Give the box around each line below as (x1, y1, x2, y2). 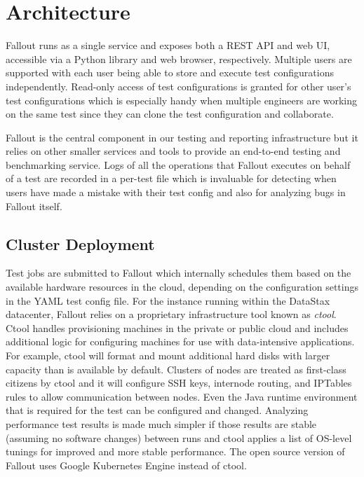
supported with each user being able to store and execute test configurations (6, 65, 334, 80)
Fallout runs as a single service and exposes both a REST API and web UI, (6, 38, 330, 53)
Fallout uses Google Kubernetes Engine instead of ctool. (6, 457, 247, 472)
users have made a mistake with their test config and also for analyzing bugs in (6, 185, 346, 200)
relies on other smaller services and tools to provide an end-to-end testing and (6, 144, 341, 158)
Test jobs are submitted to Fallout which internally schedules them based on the (6, 265, 351, 280)
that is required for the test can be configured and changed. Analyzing (6, 403, 309, 417)
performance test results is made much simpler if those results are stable (6, 416, 317, 431)
